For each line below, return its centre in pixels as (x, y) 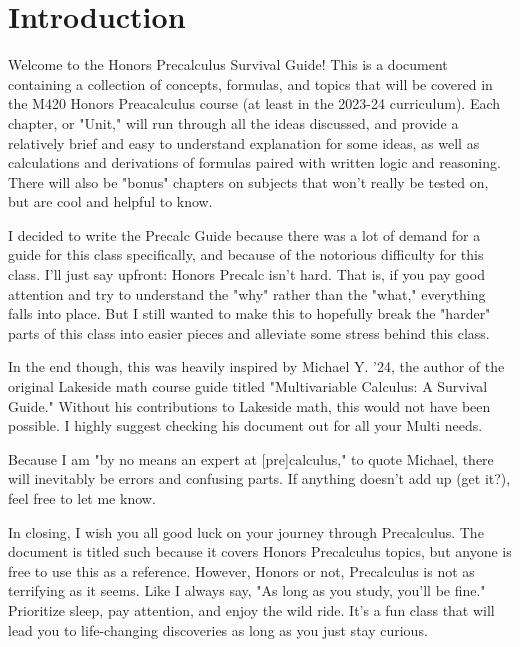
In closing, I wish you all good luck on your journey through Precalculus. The (246, 531)
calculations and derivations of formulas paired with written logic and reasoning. (254, 162)
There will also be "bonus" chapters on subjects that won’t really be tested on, (248, 181)
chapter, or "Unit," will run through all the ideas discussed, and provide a (233, 122)
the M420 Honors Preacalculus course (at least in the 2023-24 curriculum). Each (254, 103)
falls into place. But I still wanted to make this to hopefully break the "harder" (249, 313)
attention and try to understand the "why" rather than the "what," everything (247, 293)
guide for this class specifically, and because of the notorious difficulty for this (246, 254)
